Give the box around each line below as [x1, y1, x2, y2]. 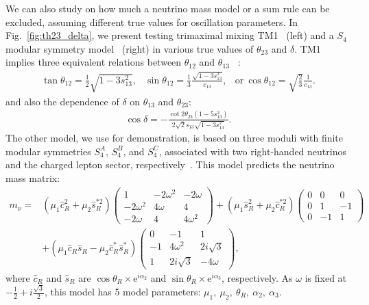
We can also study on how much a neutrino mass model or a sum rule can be [5, 1, 330, 15]
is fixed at [305, 270, 347, 284]
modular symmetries [5, 144, 91, 158]
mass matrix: [5, 171, 60, 185]
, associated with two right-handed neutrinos [158, 144, 346, 158]
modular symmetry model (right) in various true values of [5, 41, 254, 55]
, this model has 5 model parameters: [45, 284, 201, 298]
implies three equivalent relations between [5, 55, 182, 69]
